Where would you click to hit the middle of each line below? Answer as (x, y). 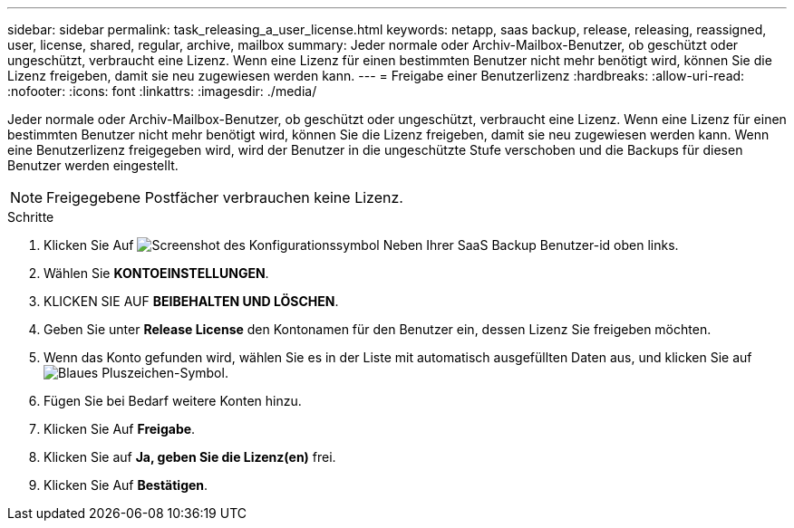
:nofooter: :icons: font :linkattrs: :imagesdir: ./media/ (162, 91)
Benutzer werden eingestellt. (93, 165)
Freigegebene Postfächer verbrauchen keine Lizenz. (225, 197)
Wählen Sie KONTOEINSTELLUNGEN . (156, 273)
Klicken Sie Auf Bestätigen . (126, 485)
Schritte (31, 217)
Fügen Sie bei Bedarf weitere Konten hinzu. (173, 401)
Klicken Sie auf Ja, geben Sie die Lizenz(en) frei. (190, 457)
